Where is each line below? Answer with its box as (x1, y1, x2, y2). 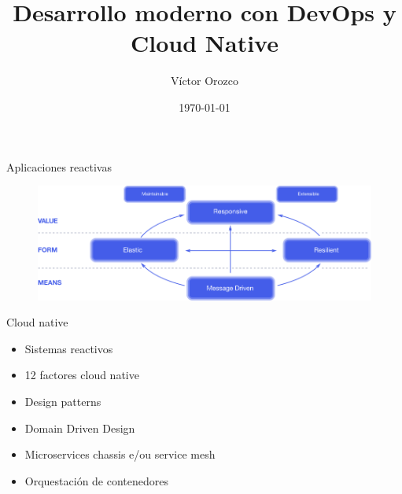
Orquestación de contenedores (24, 472, 169, 488)
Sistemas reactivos (24, 340, 113, 356)
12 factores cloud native (24, 367, 139, 383)
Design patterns (24, 393, 101, 410)
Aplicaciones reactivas (6, 158, 112, 175)
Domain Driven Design (24, 419, 135, 436)
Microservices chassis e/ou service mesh (24, 446, 216, 463)
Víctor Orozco (170, 72, 239, 89)
